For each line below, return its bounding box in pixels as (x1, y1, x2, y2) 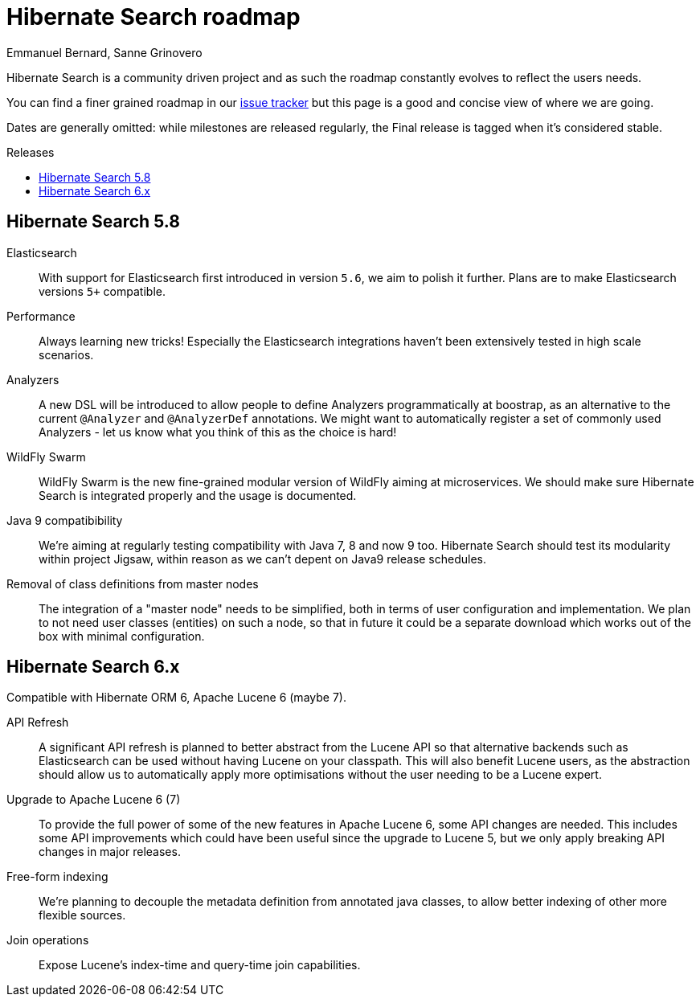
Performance (6, 309, 76, 323)
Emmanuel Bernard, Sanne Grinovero (6, 45, 203, 59)
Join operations (6, 933, 89, 948)
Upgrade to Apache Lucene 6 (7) (6, 792, 181, 807)
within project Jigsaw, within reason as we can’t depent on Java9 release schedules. (39, 551, 487, 566)
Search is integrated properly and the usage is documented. (39, 488, 357, 502)
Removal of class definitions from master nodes (6, 576, 259, 591)
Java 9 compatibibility (6, 513, 123, 527)
